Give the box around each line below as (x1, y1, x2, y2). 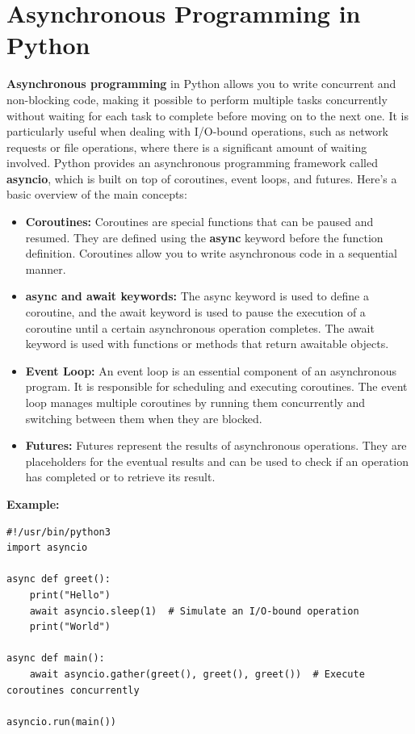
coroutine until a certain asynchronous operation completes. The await (25, 319, 375, 336)
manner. (25, 260, 66, 277)
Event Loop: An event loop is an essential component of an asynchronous (25, 362, 396, 379)
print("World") (29, 621, 111, 633)
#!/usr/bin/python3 (6, 526, 111, 538)
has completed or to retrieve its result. (25, 468, 216, 485)
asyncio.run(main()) (6, 715, 117, 728)
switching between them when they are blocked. (25, 409, 262, 426)
